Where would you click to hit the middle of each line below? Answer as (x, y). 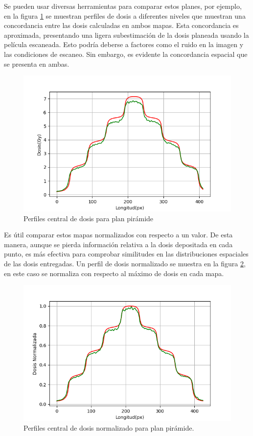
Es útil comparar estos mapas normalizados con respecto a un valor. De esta (118, 235)
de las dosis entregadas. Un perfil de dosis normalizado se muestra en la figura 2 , (125, 264)
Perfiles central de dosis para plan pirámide (89, 218)
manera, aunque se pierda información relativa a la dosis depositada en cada (118, 244)
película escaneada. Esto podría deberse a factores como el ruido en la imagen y (124, 44)
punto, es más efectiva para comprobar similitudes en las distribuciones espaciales (126, 254)
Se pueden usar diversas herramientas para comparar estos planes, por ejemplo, (123, 6)
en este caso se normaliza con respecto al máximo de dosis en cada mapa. (114, 273)
